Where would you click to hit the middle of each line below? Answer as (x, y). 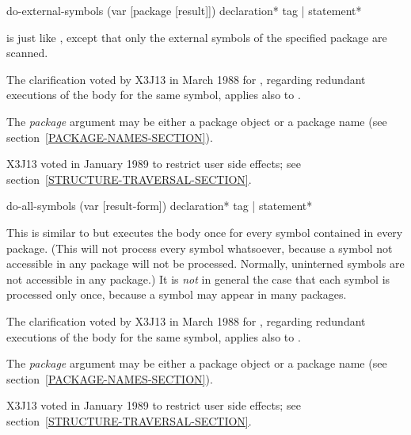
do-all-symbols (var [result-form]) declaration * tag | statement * (160, 206)
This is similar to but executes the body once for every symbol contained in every (205, 232)
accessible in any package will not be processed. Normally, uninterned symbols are (205, 263)
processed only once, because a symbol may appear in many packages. (177, 294)
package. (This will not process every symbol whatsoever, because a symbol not (200, 248)
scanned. (27, 53)
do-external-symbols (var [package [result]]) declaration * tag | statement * (184, 10)
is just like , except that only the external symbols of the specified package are (197, 37)
